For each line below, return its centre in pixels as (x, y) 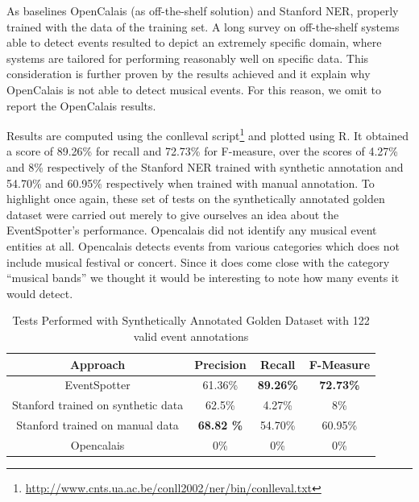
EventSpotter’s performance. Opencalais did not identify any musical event (192, 230)
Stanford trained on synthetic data (98, 405)
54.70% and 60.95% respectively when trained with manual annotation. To (191, 183)
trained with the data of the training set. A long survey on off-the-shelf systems (203, 26)
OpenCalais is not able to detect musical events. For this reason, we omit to (194, 89)
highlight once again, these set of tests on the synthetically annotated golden (196, 199)
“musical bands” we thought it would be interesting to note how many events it (203, 278)
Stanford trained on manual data (97, 425)
